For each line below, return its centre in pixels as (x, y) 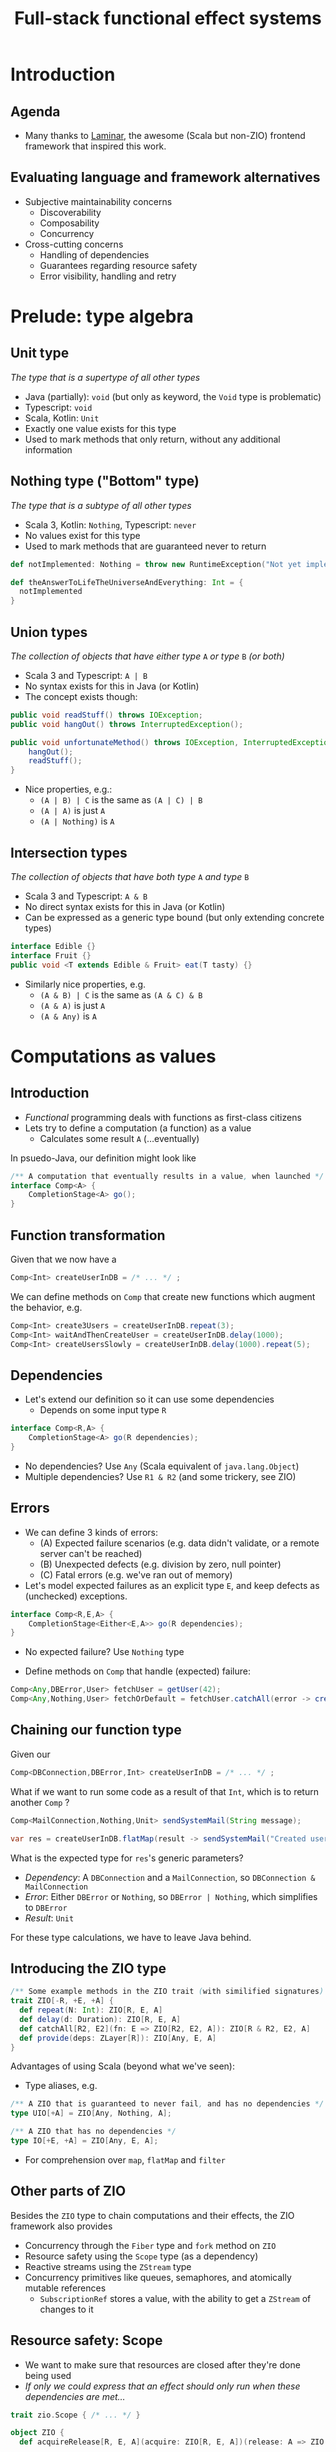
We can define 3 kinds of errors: (91, 1532)
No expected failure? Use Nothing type (104, 1652)
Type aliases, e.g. (61, 2086)
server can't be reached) (91, 1553)
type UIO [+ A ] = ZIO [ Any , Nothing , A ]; (91, 2113)
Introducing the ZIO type (88, 1968)
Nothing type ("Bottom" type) (105, 481)
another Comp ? (40, 1802)
